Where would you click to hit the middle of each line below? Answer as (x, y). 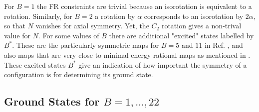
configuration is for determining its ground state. (79, 74)
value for (17, 35)
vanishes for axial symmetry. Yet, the (92, 26)
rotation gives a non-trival (201, 26)
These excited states (35, 64)
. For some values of (69, 35)
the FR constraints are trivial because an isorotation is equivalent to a (144, 6)
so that (15, 26)
